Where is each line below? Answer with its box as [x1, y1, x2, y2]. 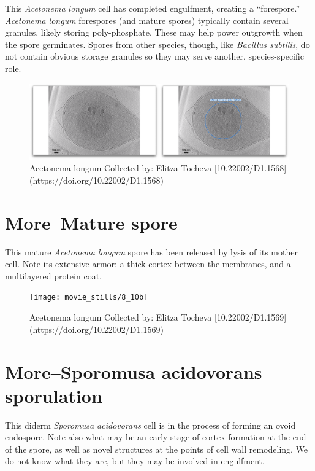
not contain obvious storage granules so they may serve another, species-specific [5, 50, 304, 63]
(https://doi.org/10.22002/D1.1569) [29, 322, 164, 335]
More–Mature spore [5, 209, 178, 235]
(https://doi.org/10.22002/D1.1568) [29, 173, 164, 186]
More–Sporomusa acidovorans [5, 359, 262, 384]
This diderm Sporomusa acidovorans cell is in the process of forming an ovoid [5, 418, 296, 431]
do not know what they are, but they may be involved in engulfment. [5, 454, 265, 467]
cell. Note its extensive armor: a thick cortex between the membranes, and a [5, 257, 291, 270]
